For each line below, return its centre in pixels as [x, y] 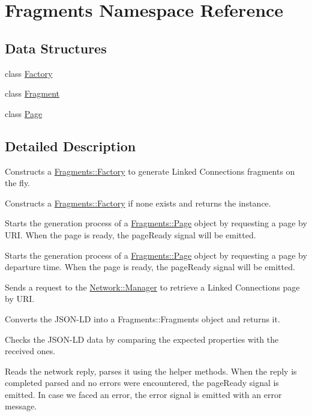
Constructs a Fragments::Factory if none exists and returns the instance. [138, 203]
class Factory [29, 73]
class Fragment [32, 93]
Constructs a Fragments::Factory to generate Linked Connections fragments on [150, 171]
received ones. [30, 351]
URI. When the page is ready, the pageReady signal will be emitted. [130, 234]
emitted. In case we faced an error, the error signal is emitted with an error [143, 394]
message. [21, 406]
